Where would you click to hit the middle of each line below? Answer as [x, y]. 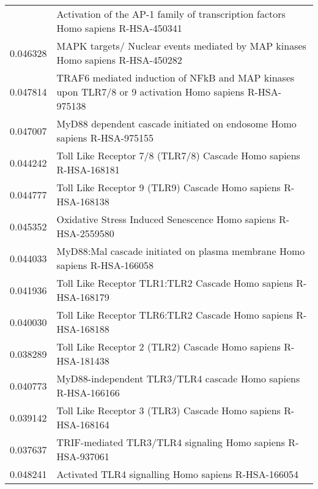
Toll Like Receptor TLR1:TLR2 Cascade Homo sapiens [175, 283]
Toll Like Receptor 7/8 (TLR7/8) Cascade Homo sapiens [178, 155]
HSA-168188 [83, 329]
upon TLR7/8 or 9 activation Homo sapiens [150, 92]
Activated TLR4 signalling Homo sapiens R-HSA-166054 [178, 474]
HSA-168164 [83, 424]
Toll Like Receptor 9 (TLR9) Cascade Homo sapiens [168, 187]
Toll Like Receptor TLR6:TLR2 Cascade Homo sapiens [175, 315]
